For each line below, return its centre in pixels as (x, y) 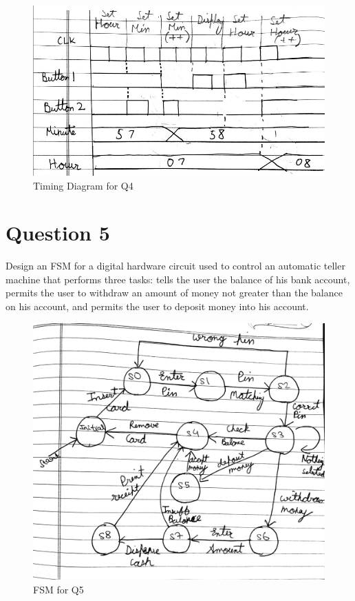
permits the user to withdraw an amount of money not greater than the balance (174, 293)
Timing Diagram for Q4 (83, 185)
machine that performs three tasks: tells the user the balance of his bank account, (178, 279)
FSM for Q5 (58, 589)
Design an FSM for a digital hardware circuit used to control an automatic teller (175, 266)
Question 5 (58, 233)
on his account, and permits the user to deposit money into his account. (157, 306)
